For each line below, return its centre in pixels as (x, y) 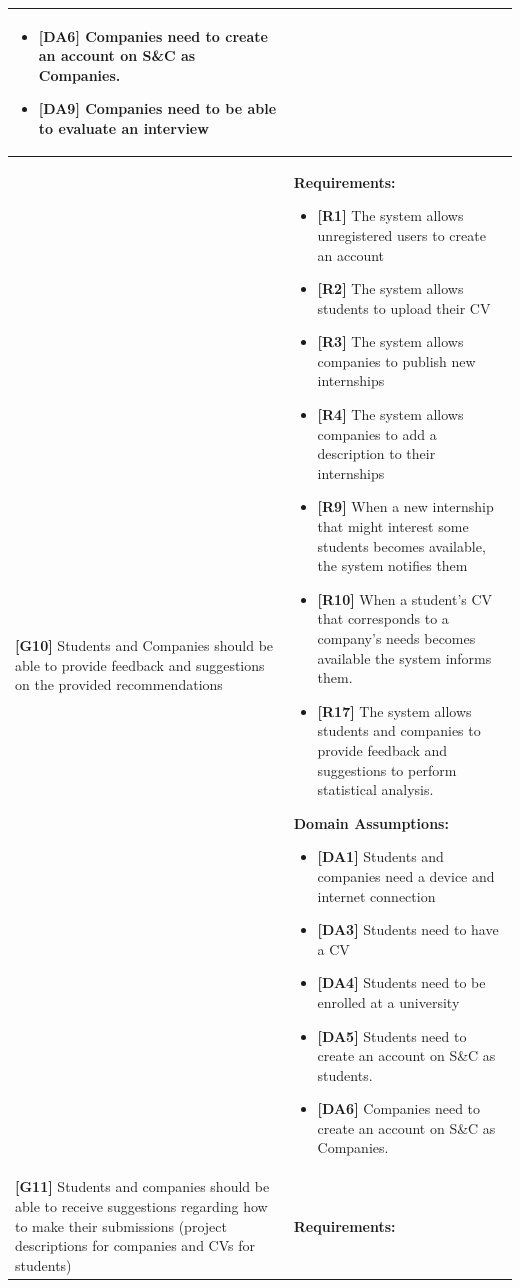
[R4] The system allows (390, 414)
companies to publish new (396, 360)
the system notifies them (392, 565)
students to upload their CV (404, 307)
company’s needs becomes (396, 638)
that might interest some (393, 526)
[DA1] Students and (380, 856)
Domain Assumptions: (371, 822)
